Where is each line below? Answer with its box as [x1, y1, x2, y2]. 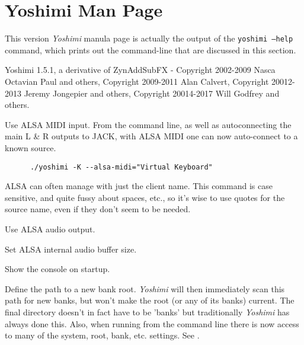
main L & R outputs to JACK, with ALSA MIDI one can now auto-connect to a [5, 130, 298, 142]
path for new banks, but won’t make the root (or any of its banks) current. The [5, 294, 295, 306]
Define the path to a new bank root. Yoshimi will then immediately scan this [5, 282, 285, 295]
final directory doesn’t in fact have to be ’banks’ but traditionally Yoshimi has [5, 305, 290, 318]
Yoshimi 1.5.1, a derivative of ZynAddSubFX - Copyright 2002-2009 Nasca [5, 63, 276, 76]
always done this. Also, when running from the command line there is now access [5, 317, 299, 330]
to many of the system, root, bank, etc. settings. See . [5, 329, 200, 341]
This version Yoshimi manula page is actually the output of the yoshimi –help [5, 32, 293, 44]
